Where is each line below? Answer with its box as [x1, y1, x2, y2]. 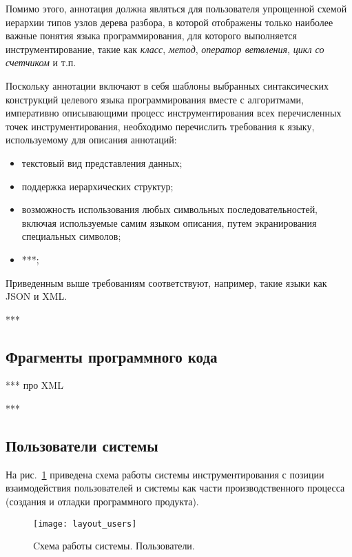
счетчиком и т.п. [6, 55, 76, 70]
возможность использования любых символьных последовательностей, [21, 202, 318, 216]
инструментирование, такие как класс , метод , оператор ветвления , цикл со [6, 41, 324, 56]
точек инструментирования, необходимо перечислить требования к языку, [6, 119, 315, 133]
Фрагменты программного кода [6, 345, 218, 367]
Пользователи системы [6, 435, 158, 456]
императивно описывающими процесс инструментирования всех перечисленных [6, 105, 342, 120]
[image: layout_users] [33, 518, 137, 529]
